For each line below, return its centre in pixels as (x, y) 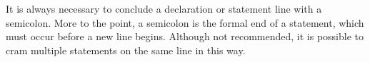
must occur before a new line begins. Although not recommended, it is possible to (185, 36)
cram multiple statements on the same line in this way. (126, 50)
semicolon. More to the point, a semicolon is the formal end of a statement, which (185, 22)
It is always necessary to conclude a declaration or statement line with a (164, 8)
